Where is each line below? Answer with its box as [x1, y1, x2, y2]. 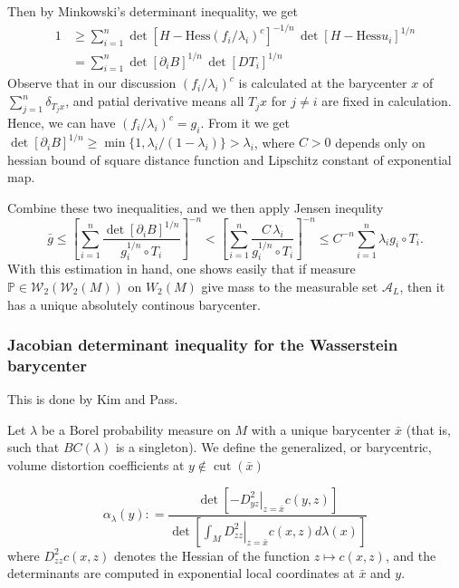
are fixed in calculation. [321, 92, 452, 111]
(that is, [406, 419, 451, 439]
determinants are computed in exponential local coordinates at [7, 564, 355, 583]
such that [7, 438, 60, 457]
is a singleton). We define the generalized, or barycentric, [115, 438, 432, 457]
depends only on [335, 132, 426, 151]
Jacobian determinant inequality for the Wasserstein [7, 333, 398, 356]
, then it [399, 276, 445, 295]
